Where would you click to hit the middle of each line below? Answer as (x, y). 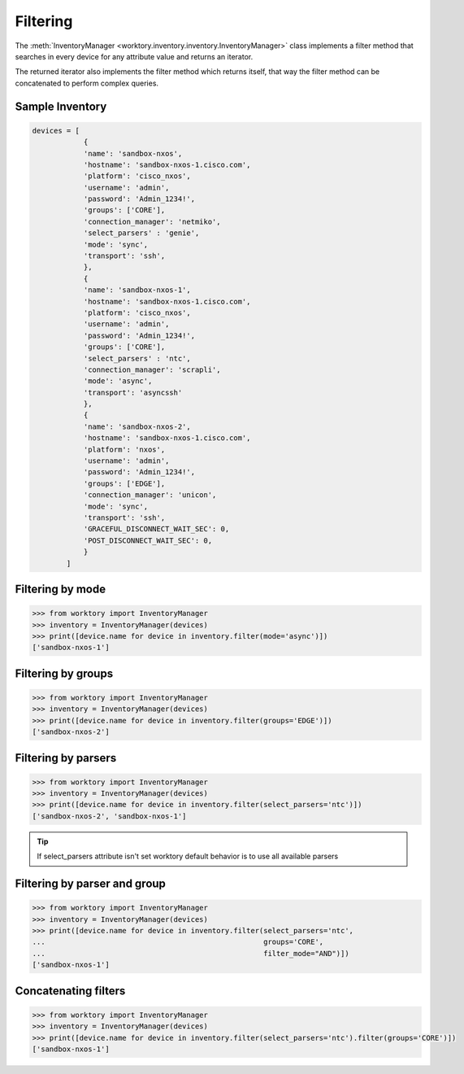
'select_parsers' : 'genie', (141, 233)
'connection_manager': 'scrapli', (152, 369)
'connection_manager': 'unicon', (150, 495)
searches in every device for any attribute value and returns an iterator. (134, 56)
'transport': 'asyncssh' (133, 392)
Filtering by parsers (66, 758)
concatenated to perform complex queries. (87, 83)
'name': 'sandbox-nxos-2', (137, 426)
